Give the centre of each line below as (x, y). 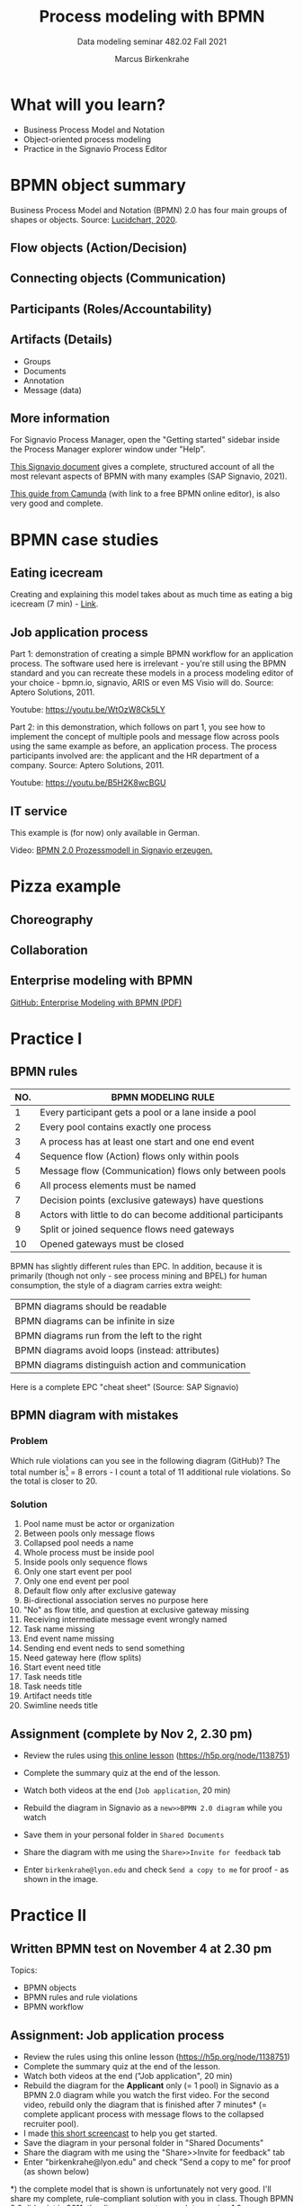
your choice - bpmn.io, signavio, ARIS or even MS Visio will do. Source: (142, 683)
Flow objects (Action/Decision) (99, 248)
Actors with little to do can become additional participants (162, 1215)
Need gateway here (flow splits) (82, 1658)
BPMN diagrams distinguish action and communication (130, 1365)
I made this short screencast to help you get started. (120, 2133)
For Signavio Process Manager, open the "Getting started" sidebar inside (145, 440)
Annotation (44, 381)
